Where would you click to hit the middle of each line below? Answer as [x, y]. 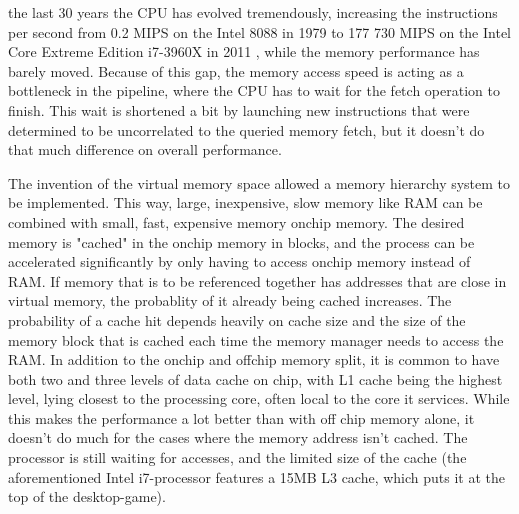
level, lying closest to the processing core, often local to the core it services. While [259, 398]
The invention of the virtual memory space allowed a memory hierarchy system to [259, 182]
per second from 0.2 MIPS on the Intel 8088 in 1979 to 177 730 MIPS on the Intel [259, 31]
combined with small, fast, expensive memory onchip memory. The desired [236, 221]
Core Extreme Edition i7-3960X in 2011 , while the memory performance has [244, 51]
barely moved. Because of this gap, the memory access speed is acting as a [236, 70]
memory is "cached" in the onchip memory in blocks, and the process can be [241, 241]
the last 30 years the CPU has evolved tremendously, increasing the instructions [253, 12]
